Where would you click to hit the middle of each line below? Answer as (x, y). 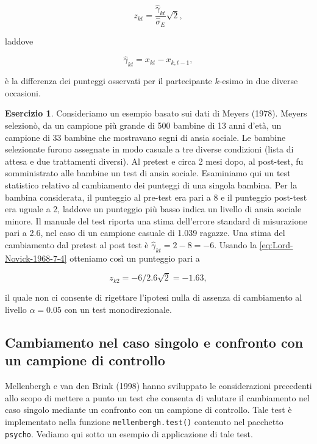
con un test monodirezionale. (118, 310)
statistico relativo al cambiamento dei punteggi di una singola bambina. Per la (151, 184)
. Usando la (235, 244)
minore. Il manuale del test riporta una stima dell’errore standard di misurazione (156, 220)
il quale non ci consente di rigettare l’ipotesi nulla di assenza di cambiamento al (154, 297)
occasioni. (23, 92)
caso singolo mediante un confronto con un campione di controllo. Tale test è (148, 410)
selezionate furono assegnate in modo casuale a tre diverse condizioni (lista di (149, 149)
